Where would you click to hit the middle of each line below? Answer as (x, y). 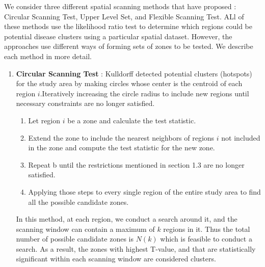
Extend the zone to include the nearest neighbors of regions (121, 137)
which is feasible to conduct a (206, 239)
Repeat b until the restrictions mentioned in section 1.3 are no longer (136, 164)
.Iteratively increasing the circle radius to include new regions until (144, 93)
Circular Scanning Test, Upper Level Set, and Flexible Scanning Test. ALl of (124, 16)
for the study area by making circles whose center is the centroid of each (129, 83)
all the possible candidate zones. (78, 202)
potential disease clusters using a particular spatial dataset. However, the (118, 36)
